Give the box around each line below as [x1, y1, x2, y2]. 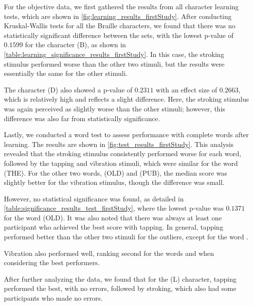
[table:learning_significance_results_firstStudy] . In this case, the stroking [4, 49, 224, 59]
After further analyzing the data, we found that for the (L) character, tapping [4, 273, 237, 284]
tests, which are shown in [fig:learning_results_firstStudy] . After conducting [4, 11, 232, 21]
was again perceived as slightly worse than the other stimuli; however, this [4, 103, 225, 113]
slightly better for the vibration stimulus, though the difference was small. [4, 177, 225, 187]
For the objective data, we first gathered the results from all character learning [4, 1, 239, 11]
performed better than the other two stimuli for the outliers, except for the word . [4, 232, 249, 242]
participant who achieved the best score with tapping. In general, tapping [4, 222, 223, 232]
